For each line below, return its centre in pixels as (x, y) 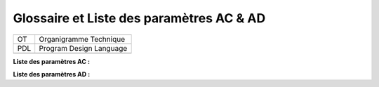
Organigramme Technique (82, 39)
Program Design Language (83, 48)
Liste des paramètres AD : (52, 74)
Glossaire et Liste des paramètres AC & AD (139, 18)
